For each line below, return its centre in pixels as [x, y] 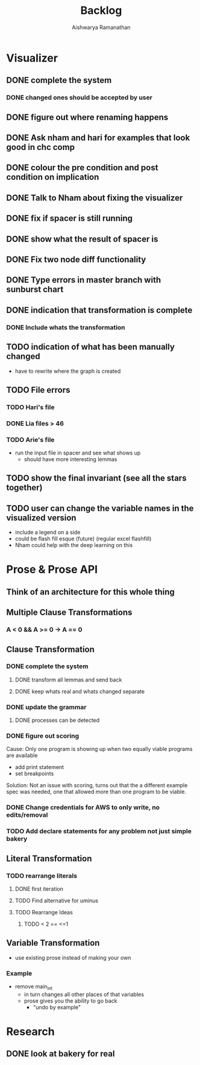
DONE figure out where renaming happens [87, 117]
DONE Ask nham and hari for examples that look [98, 138]
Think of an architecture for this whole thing [90, 591]
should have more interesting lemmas [70, 459]
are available [22, 755]
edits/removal [27, 815]
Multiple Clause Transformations [69, 613]
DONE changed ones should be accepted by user [79, 97]
